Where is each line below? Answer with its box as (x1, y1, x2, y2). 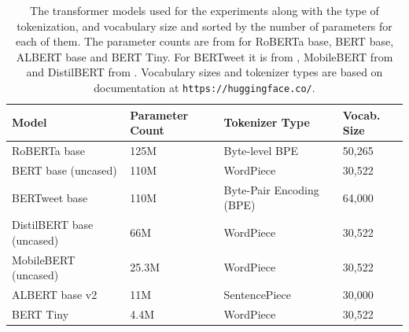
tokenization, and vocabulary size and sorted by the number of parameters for (17, 17, 392, 34)
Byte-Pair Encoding (223, 181, 319, 197)
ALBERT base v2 (12, 286, 98, 303)
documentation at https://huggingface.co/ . (94, 79, 315, 95)
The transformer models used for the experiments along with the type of (30, 2, 379, 18)
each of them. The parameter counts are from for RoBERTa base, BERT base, (15, 33, 394, 50)
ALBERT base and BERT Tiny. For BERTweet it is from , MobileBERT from (16, 48, 393, 65)
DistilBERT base (12, 216, 94, 233)
